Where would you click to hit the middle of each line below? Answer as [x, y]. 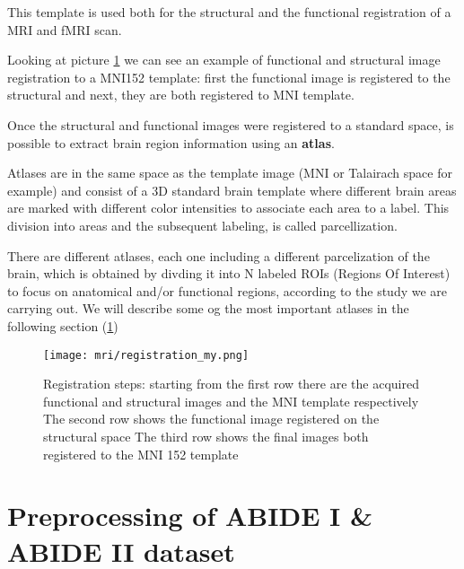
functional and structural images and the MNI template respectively [231, 401]
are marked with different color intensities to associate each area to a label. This [228, 208]
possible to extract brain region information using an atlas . [171, 142]
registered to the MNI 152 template [141, 454]
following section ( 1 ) [63, 325]
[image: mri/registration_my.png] [146, 355]
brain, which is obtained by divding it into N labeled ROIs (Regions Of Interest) [229, 273]
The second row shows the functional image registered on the [211, 419]
